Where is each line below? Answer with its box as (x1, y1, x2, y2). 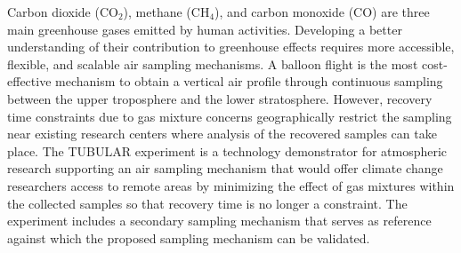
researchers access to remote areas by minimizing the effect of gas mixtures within (7, 176, 455, 194)
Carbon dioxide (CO (7, 3, 118, 20)
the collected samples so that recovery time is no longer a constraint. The (7, 194, 408, 212)
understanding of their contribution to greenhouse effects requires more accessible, (7, 37, 455, 56)
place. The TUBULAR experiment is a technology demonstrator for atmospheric (7, 141, 448, 160)
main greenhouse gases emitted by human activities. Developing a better (7, 20, 402, 38)
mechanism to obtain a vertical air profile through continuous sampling (55, 72, 443, 91)
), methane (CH (123, 3, 210, 20)
